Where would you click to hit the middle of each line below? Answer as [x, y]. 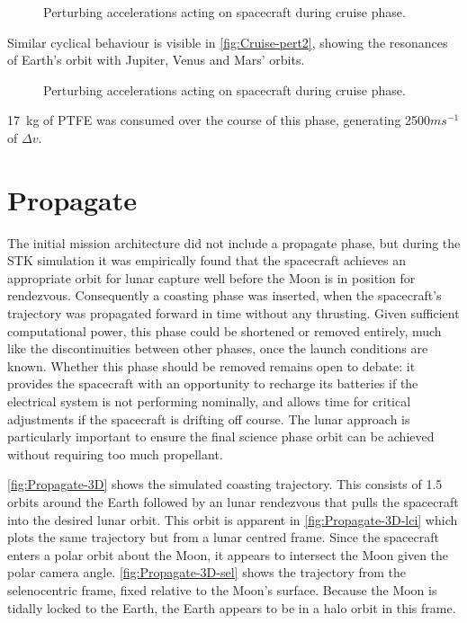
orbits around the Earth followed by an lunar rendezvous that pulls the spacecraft [233, 502]
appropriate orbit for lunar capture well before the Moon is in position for [211, 277]
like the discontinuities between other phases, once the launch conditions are [218, 348]
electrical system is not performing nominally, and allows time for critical [209, 401]
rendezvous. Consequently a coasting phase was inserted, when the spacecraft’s [225, 295]
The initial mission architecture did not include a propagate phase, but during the [234, 242]
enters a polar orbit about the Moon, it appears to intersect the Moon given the [228, 554]
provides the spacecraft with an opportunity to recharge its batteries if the [213, 383]
